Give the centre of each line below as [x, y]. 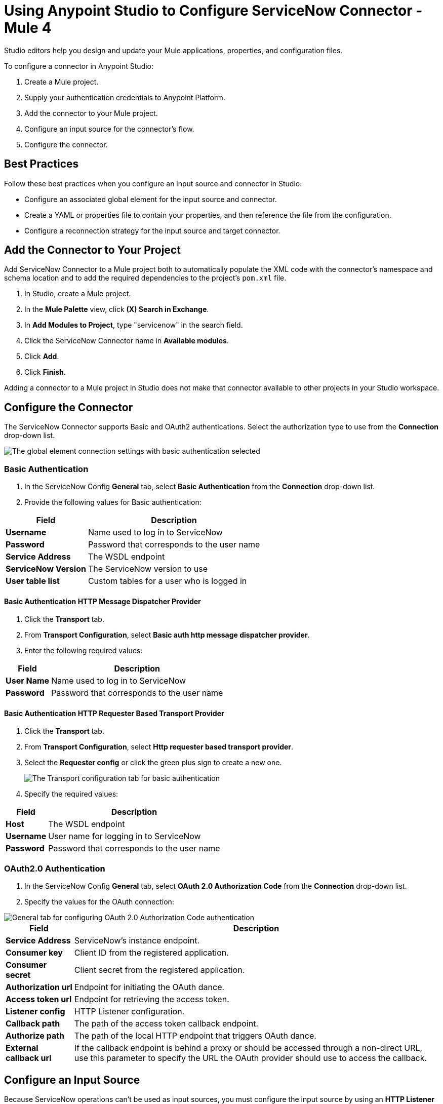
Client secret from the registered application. [159, 970]
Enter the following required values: [84, 651]
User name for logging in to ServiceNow [125, 836]
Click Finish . [45, 372]
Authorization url [39, 987]
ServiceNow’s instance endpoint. [137, 941]
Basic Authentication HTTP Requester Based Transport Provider [114, 713]
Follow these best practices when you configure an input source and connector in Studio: [153, 183]
